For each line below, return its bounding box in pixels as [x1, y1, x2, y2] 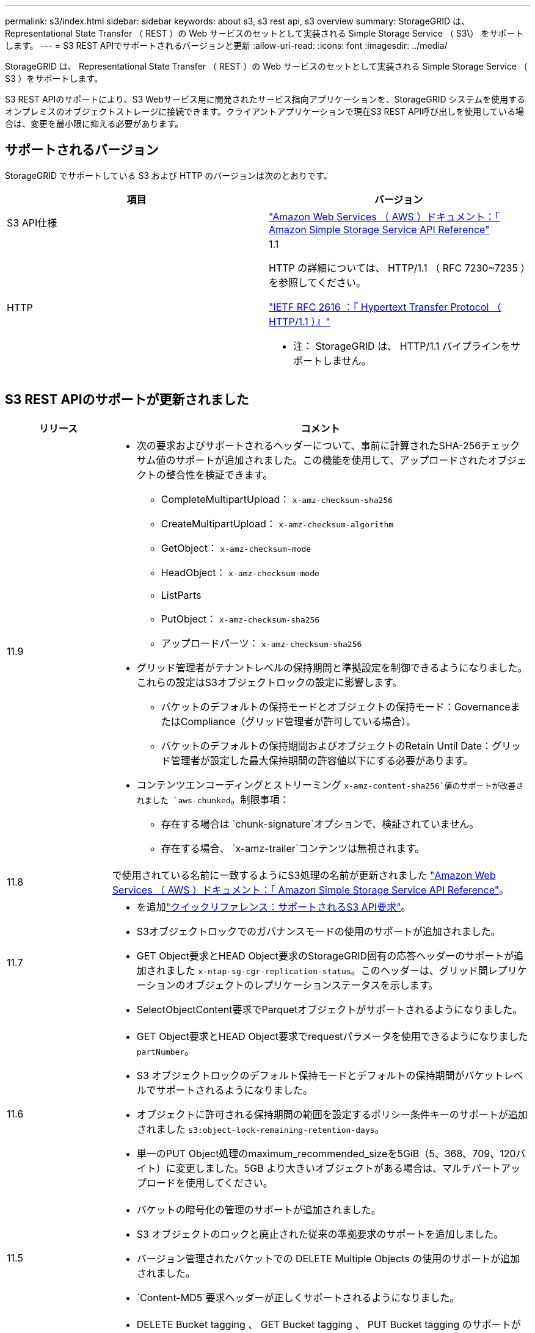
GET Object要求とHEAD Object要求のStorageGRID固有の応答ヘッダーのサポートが [136, 949, 514, 962]
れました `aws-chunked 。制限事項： [136, 793, 289, 806]
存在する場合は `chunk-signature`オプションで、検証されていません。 [161, 817, 479, 830]
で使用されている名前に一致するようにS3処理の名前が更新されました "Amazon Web [112, 869, 496, 881]
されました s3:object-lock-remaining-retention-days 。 [136, 1122, 385, 1135]
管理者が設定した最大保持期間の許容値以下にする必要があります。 [170, 754, 473, 767]
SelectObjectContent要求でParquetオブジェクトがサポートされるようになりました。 [136, 1003, 523, 1016]
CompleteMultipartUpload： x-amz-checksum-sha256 [161, 493, 393, 505]
